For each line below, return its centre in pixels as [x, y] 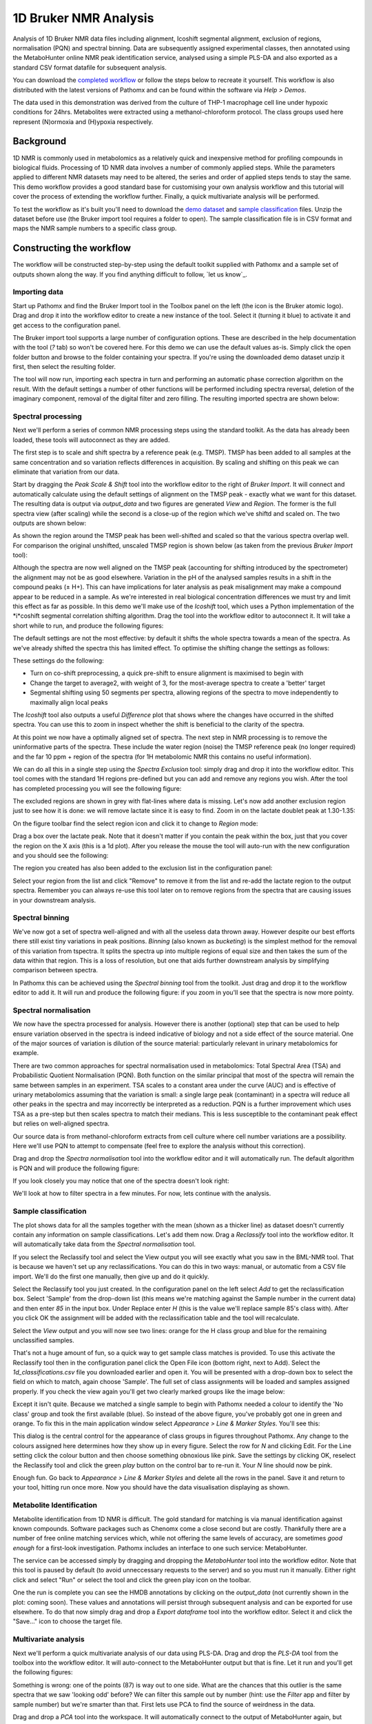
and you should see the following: [61, 856]
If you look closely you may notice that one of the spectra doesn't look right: [121, 1181]
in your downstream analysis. [54, 900]
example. [26, 1053]
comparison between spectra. [55, 970]
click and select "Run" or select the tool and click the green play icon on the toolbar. [132, 1580]
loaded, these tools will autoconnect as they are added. [91, 440]
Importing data [38, 292]
